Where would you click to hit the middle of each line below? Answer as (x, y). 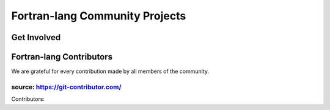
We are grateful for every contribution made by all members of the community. (110, 71)
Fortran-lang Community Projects (99, 16)
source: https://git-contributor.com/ (66, 87)
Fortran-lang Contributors (62, 57)
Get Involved (36, 37)
